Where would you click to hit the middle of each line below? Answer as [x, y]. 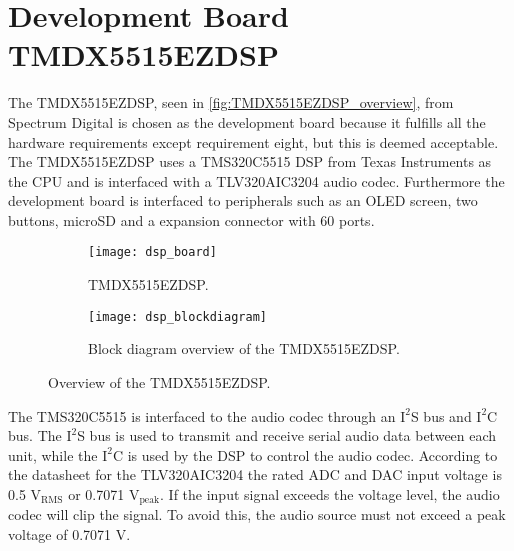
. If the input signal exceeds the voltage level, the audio [330, 493]
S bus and [441, 415]
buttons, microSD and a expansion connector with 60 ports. [191, 219]
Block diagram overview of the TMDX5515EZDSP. [244, 348]
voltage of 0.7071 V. [69, 533]
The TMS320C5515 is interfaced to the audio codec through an [202, 415]
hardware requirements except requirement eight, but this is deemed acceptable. [253, 141]
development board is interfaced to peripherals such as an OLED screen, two [243, 200]
